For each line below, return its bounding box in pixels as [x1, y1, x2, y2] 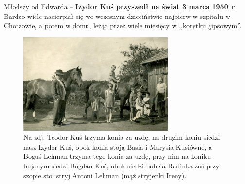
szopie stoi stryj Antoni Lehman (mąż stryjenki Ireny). [23, 170, 187, 180]
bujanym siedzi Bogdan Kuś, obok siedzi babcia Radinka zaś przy [23, 161, 220, 171]
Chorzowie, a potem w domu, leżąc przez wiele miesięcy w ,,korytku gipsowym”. [4, 20, 242, 31]
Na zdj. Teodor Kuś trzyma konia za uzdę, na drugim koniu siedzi [23, 132, 220, 142]
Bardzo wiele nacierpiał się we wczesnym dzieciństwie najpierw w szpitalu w [4, 11, 230, 21]
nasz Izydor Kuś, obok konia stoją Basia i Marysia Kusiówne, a [23, 141, 212, 151]
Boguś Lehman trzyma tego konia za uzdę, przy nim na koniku [23, 151, 211, 161]
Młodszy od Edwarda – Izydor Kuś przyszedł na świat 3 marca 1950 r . [4, 1, 237, 11]
